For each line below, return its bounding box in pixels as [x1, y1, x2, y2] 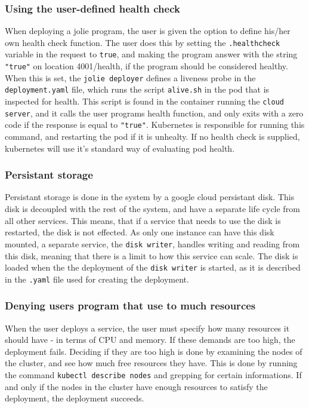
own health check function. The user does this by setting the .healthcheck [5, 36, 280, 48]
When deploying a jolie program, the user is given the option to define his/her [5, 24, 291, 37]
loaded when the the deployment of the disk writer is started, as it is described [5, 261, 301, 274]
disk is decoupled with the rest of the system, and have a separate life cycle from [5, 203, 300, 215]
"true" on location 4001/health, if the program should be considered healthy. [5, 60, 288, 72]
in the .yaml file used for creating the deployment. [5, 272, 189, 285]
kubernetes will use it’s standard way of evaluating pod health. [5, 142, 235, 154]
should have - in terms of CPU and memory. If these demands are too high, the [5, 333, 295, 346]
